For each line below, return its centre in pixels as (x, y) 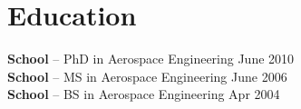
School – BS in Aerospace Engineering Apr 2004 (144, 94)
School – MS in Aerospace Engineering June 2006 (147, 76)
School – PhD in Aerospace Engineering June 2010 (151, 59)
